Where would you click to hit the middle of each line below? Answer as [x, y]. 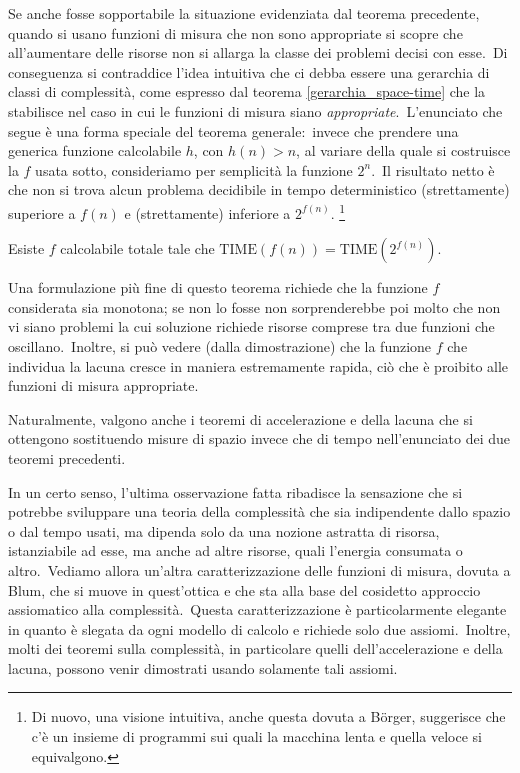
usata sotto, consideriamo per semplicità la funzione [194, 169]
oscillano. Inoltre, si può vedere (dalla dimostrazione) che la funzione [220, 345]
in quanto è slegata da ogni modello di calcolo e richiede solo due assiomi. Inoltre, [259, 628]
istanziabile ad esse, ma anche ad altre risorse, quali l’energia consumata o [235, 550]
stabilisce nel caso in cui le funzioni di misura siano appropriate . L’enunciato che [255, 110]
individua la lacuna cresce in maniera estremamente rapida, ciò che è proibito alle [258, 365]
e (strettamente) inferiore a [207, 212]
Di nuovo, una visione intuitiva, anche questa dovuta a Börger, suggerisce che [268, 716]
